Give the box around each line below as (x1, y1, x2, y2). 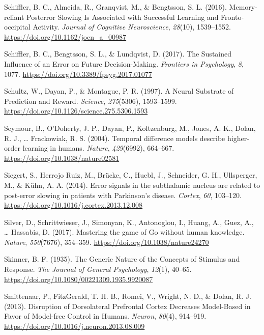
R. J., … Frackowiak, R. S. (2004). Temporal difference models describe (4, 132, 225, 143)
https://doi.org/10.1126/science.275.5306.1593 (4, 105, 148, 116)
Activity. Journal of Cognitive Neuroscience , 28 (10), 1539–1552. (33, 21, 231, 32)
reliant (4, 11, 24, 22)
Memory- (229, 2, 257, 12)
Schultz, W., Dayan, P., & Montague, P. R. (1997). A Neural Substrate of (4, 86, 234, 96)
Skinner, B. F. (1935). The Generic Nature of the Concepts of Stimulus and (4, 254, 240, 264)
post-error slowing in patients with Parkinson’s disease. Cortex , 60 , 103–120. (4, 189, 242, 200)
